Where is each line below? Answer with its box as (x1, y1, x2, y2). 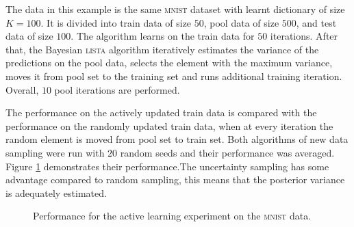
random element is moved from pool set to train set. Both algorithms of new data (5, 132, 349, 146)
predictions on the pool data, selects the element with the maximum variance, (5, 55, 333, 70)
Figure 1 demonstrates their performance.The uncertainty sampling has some (5, 159, 329, 173)
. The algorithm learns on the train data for (71, 29, 255, 43)
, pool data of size (203, 15, 279, 29)
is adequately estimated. (5, 185, 107, 200)
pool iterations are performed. (54, 82, 180, 96)
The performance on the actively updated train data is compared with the (5, 105, 317, 120)
